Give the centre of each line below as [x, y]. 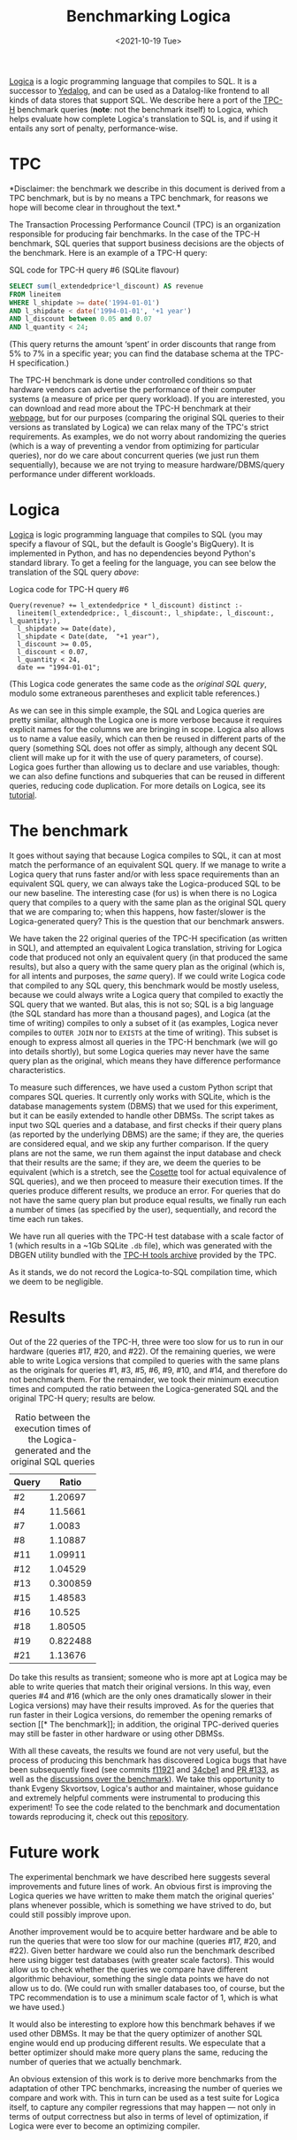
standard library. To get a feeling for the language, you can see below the [143, 563]
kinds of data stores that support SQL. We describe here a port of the [136, 100]
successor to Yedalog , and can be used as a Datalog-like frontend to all [139, 90]
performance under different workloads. [82, 475]
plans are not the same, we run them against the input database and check [145, 1153]
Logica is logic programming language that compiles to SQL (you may [136, 535]
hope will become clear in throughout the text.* [95, 207]
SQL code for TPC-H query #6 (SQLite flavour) [94, 270]
